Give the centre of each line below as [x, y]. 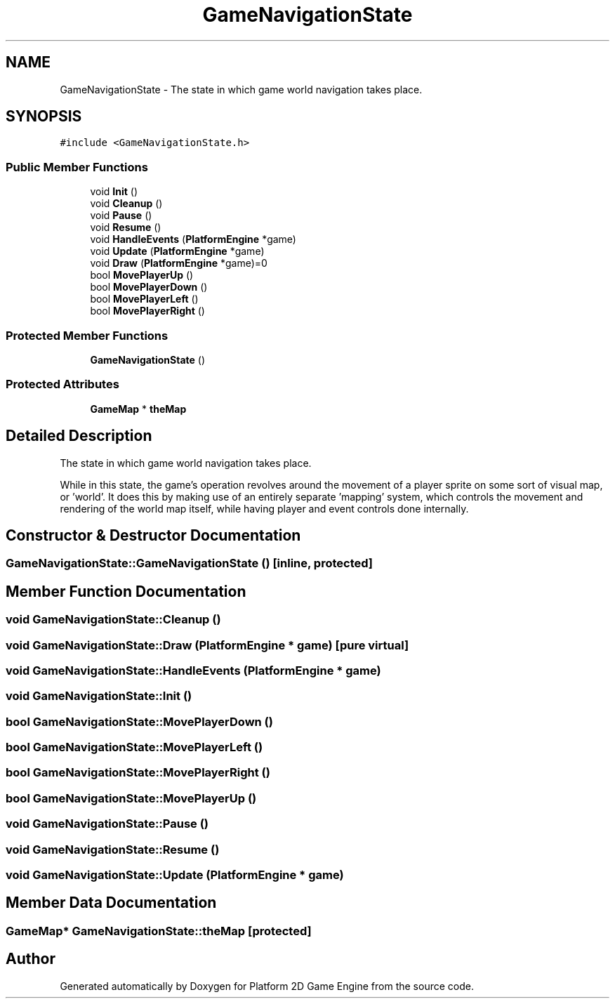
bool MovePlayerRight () [147, 311]
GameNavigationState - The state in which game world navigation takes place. [241, 89]
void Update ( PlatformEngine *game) [177, 251]
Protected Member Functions [87, 335]
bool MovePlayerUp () [142, 275]
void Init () [114, 192]
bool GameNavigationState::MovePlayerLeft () [134, 747]
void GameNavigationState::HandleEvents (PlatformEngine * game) [193, 670]
